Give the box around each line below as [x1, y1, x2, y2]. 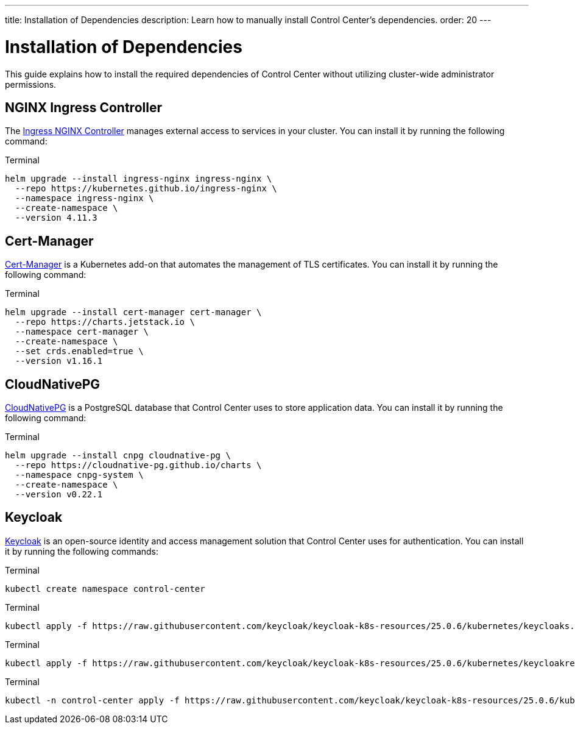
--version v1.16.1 [15, 356, 103, 366]
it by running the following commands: [5, 546, 159, 557]
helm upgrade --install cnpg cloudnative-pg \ [5, 450, 231, 461]
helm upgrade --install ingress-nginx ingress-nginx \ [5, 174, 272, 184]
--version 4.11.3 [15, 213, 97, 223]
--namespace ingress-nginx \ [15, 193, 154, 204]
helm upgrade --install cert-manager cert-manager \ [5, 307, 262, 318]
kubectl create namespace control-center [5, 583, 205, 594]
